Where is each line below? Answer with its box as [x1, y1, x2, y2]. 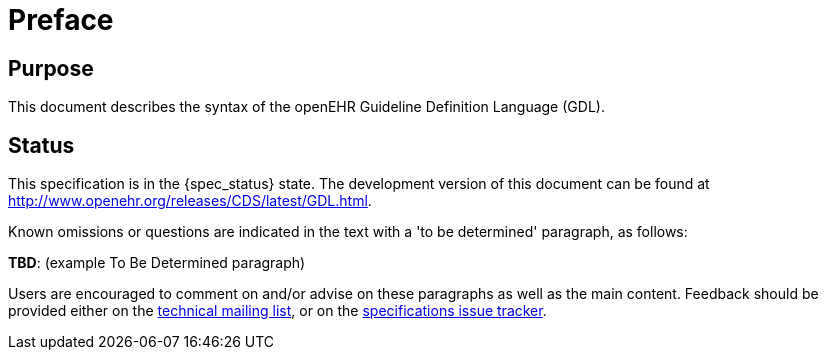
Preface [8, 3, 114, 37]
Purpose [8, 55, 94, 81]
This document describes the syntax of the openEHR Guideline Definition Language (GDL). [8, 98, 605, 116]
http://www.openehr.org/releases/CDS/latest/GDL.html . [8, 192, 372, 210]
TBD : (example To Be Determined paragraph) [8, 254, 306, 272]
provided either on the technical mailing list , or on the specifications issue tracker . [8, 302, 547, 320]
